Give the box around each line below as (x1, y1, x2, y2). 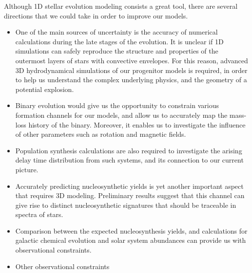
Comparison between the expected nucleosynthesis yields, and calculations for (15, 225, 248, 236)
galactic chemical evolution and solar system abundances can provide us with (15, 235, 246, 245)
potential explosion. (15, 84, 74, 94)
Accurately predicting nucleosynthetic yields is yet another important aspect (15, 181, 244, 191)
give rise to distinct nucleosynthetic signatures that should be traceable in (15, 200, 236, 210)
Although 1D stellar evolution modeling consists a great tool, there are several (4, 1, 238, 11)
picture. (15, 164, 39, 174)
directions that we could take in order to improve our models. (4, 10, 188, 20)
